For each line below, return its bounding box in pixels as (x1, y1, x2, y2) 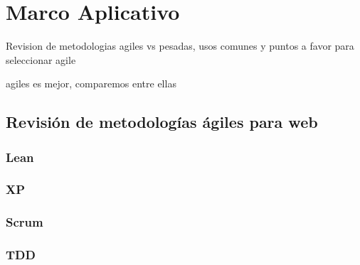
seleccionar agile (6, 52, 76, 67)
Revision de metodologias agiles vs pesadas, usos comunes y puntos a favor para (6, 38, 354, 53)
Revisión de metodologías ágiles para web (6, 111, 318, 133)
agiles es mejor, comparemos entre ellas (6, 76, 176, 91)
